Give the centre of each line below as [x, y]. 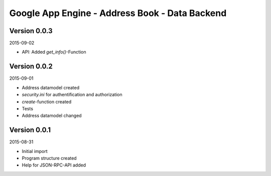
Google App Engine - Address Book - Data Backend [118, 13]
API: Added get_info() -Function [54, 52]
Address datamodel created [51, 87]
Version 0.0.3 [31, 31]
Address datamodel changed [52, 116]
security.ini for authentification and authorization [72, 95]
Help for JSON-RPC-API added [54, 165]
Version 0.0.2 [31, 66]
